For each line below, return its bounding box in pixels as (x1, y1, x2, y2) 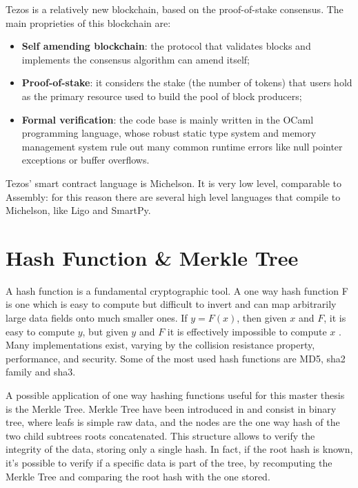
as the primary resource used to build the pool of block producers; (21, 88, 302, 103)
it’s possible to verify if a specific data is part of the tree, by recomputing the (6, 455, 332, 469)
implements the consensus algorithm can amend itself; (21, 52, 250, 66)
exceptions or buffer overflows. (21, 153, 150, 167)
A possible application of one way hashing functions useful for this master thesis (6, 388, 345, 402)
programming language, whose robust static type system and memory (21, 126, 317, 140)
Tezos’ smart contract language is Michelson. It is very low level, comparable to (6, 175, 341, 190)
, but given (82, 324, 128, 338)
